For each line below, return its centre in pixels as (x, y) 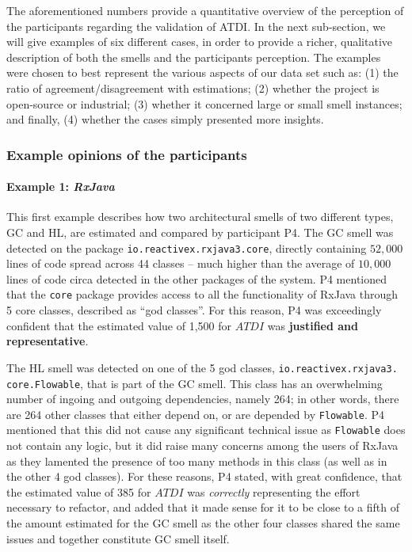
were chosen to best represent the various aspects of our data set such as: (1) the (202, 72)
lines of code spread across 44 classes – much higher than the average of (181, 263)
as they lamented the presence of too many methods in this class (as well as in (197, 461)
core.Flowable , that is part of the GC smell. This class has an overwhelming (195, 383)
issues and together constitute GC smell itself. (118, 538)
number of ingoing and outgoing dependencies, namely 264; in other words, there (203, 399)
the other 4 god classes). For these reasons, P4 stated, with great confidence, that (204, 476)
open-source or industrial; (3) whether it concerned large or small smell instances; (204, 103)
